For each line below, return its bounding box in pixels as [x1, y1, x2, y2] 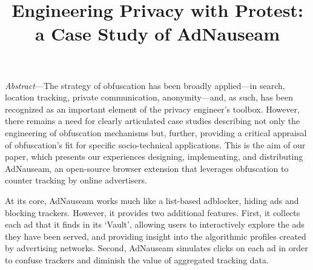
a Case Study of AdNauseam [35, 21, 280, 46]
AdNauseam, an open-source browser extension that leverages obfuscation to [5, 162, 289, 174]
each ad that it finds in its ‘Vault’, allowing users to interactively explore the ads [5, 218, 305, 231]
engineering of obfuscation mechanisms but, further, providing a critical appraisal [5, 126, 307, 139]
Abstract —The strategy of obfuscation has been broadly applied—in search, [5, 79, 285, 91]
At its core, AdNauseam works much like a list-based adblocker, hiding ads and [5, 194, 299, 206]
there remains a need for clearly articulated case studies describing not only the [5, 114, 300, 127]
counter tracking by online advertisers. [5, 174, 147, 186]
